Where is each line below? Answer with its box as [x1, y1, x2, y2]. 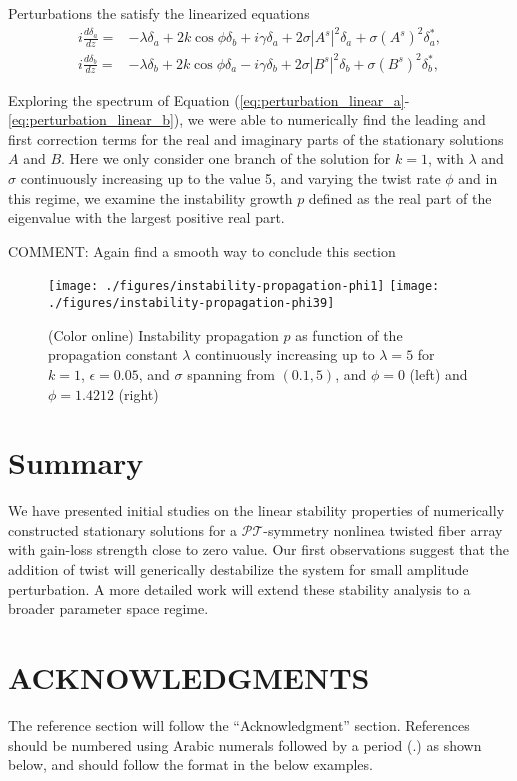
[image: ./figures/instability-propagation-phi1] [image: [48, 279, 440, 294]
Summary [8, 442, 144, 483]
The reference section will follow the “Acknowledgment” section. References [8, 714, 470, 735]
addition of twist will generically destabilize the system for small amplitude [8, 559, 469, 579]
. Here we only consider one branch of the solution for [61, 148, 391, 169]
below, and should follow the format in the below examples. [8, 754, 373, 775]
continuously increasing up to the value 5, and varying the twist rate [20, 168, 441, 189]
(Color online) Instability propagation [48, 324, 279, 345]
